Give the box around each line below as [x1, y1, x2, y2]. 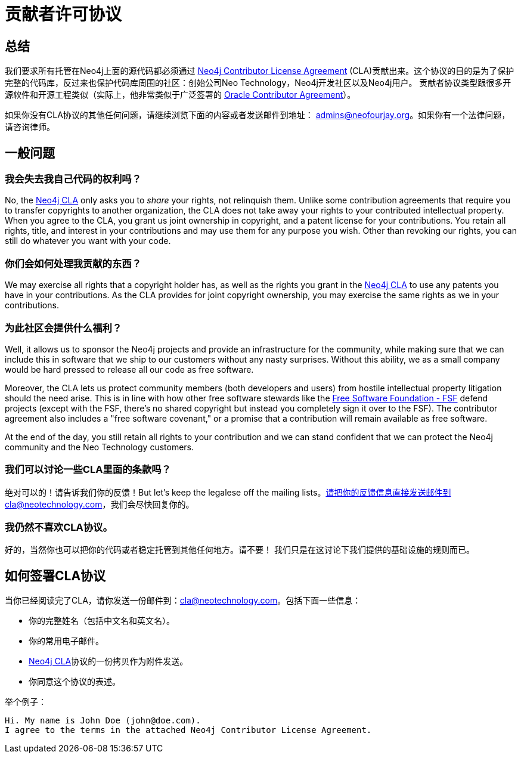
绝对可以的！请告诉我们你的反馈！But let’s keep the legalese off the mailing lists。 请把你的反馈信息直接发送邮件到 [5, 487, 451, 497]
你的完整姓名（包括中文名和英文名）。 [29, 615, 175, 626]
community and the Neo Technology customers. [5, 441, 194, 452]
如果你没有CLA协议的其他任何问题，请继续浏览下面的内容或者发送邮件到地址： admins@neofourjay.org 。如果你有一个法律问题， [5, 110, 510, 120]
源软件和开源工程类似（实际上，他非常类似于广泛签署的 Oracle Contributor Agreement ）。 [5, 89, 356, 100]
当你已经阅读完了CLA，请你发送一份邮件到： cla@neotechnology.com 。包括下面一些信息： [5, 595, 361, 606]
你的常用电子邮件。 [29, 636, 104, 646]
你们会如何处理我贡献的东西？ [5, 257, 142, 270]
